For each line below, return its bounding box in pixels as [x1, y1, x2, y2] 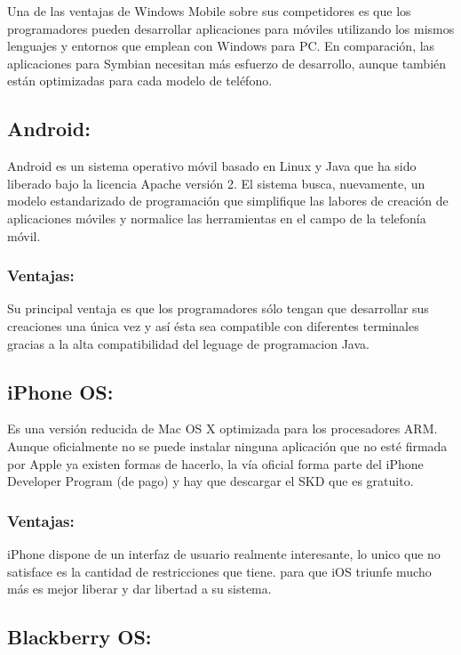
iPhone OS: [7, 377, 114, 405]
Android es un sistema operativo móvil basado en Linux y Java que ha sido [7, 157, 417, 175]
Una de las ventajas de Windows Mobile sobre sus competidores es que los [7, 2, 411, 20]
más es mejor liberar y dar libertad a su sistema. [7, 579, 272, 598]
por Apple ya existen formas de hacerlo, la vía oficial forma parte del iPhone [7, 454, 424, 473]
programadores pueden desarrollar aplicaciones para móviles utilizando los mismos [7, 19, 455, 37]
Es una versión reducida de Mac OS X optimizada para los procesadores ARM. [7, 419, 438, 438]
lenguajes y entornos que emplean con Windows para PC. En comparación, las [7, 36, 435, 55]
